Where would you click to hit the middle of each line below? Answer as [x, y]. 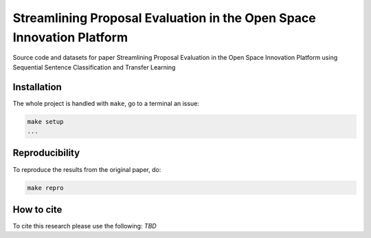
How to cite [37, 209]
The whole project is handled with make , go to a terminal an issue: [106, 103]
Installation [37, 87]
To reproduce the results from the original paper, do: [87, 169]
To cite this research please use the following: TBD [85, 226]
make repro [45, 188]
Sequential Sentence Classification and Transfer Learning [94, 67]
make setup [45, 121]
